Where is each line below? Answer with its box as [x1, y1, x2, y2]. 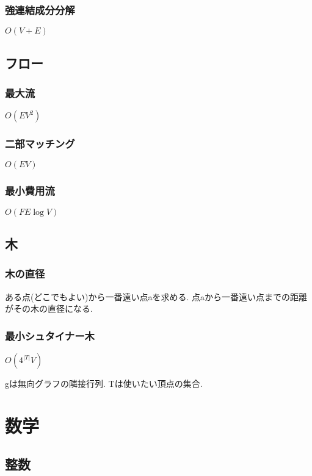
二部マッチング [5, 136, 75, 151]
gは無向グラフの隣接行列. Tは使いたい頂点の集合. [5, 377, 203, 390]
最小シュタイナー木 [5, 328, 95, 343]
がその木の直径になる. [5, 302, 93, 315]
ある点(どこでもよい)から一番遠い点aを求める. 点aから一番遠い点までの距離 [5, 290, 308, 303]
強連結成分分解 [5, 2, 75, 17]
